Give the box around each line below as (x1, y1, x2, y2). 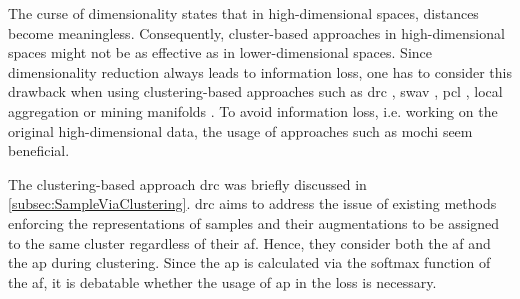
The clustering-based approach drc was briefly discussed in (8, 173, 367, 194)
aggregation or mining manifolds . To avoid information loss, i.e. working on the (8, 100, 498, 121)
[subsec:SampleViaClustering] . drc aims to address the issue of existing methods (8, 193, 497, 214)
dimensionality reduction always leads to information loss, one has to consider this (8, 61, 512, 82)
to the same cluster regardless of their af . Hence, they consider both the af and (8, 232, 491, 253)
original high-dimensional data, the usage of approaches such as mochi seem (8, 120, 473, 141)
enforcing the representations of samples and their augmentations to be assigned (8, 212, 500, 233)
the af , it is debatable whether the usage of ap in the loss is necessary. (8, 271, 437, 292)
